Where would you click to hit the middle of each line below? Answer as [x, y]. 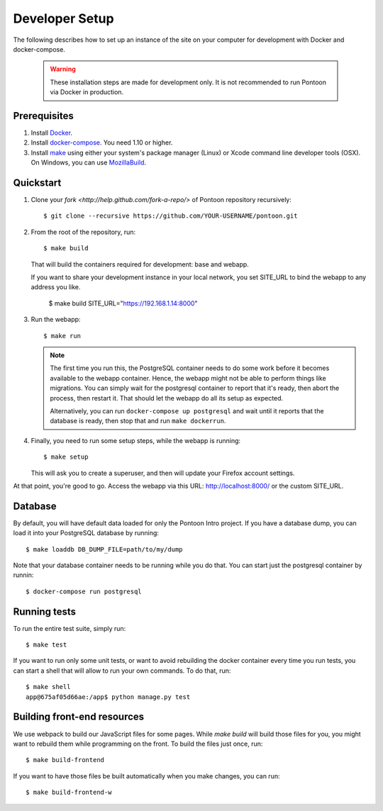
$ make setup [66, 457]
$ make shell [48, 687]
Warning [63, 69]
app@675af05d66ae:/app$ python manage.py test [108, 697]
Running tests [45, 611]
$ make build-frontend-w [69, 793]
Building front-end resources [79, 717]
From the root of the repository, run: [83, 232]
